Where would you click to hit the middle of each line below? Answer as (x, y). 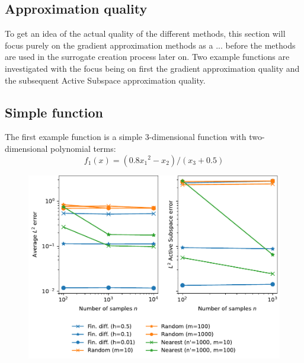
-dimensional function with (198, 137)
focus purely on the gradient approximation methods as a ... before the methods (150, 45)
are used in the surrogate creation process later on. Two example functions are (147, 57)
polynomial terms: (83, 148)
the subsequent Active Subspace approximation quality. (105, 80)
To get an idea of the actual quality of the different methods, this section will (145, 34)
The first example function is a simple (74, 137)
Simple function (54, 112)
